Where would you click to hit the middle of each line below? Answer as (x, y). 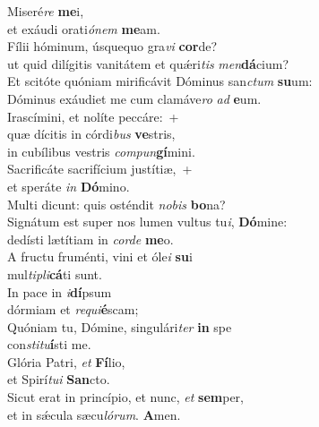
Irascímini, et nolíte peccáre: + (93, 116)
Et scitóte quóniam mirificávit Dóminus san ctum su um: (160, 81)
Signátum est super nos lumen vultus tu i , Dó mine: (147, 222)
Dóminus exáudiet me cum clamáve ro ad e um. (134, 98)
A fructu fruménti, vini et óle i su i (100, 256)
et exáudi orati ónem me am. (84, 28)
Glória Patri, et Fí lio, (66, 361)
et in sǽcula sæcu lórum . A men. (94, 414)
